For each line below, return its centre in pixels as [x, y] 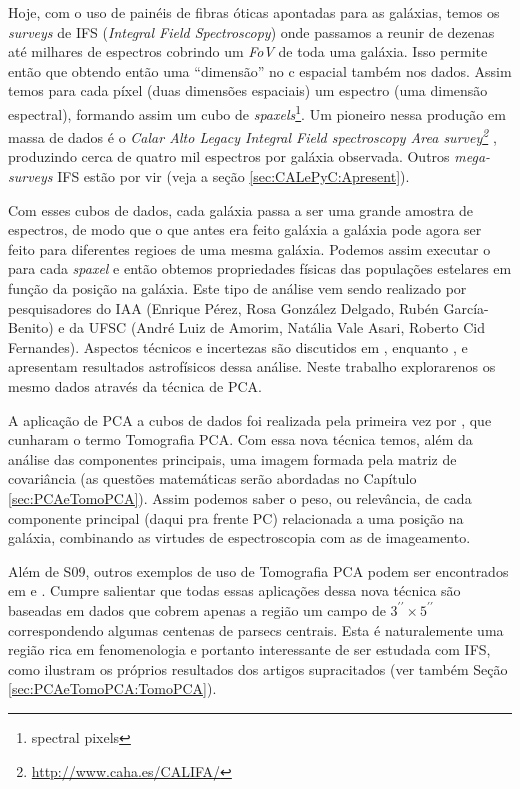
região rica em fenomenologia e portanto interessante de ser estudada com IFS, [249, 649]
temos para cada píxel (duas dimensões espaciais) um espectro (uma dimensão [248, 90]
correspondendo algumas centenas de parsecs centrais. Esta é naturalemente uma [256, 629]
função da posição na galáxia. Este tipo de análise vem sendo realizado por [237, 288]
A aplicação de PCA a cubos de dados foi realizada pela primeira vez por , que [250, 419]
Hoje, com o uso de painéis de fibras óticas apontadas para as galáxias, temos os [254, 12]
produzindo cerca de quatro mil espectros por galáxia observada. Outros [229, 156]
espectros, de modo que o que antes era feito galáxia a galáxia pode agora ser [245, 229]
